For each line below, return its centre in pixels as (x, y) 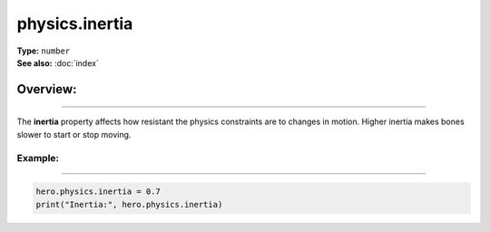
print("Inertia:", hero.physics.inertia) (129, 204)
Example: (38, 158)
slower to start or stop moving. (74, 134)
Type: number (44, 51)
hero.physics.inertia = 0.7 (98, 192)
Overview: (47, 89)
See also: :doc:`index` (58, 63)
